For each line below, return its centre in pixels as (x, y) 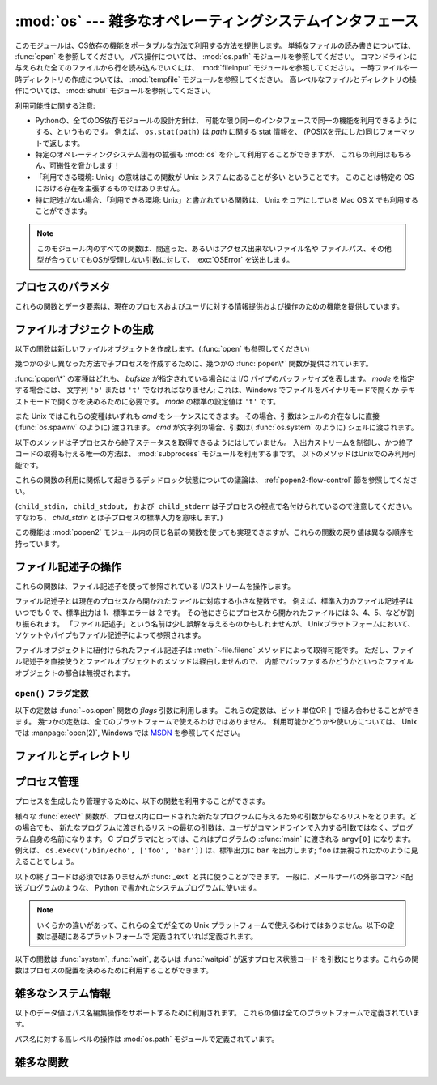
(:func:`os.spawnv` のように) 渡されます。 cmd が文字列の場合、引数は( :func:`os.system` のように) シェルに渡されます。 (216, 427)
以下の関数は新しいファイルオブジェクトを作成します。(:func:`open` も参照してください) (163, 349)
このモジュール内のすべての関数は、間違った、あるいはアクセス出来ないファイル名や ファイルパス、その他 (214, 248)
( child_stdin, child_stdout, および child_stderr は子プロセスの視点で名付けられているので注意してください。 (216, 506)
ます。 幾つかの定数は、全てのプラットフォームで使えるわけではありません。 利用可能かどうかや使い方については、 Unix (216, 722)
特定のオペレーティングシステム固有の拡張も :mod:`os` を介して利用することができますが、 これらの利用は (213, 155)
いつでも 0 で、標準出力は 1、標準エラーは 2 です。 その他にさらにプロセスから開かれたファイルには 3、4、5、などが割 (214, 613)
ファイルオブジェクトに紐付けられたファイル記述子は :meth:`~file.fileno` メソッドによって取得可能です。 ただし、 (204, 650)
